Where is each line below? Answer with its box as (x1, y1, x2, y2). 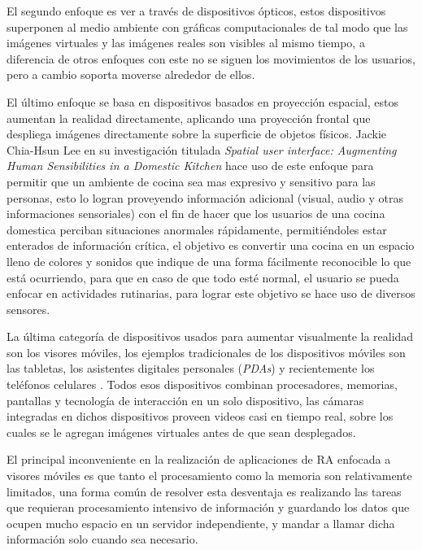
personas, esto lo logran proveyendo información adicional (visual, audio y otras (7, 189, 403, 206)
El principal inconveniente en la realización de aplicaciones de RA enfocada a (7, 451, 391, 468)
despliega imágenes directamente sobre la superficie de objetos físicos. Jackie (7, 125, 387, 142)
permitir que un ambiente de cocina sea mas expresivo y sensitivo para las (7, 172, 376, 190)
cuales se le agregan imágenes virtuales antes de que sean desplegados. (7, 423, 356, 440)
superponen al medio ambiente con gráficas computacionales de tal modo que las (7, 18, 408, 35)
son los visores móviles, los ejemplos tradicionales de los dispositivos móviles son (7, 343, 406, 360)
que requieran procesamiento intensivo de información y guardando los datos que (7, 499, 410, 516)
